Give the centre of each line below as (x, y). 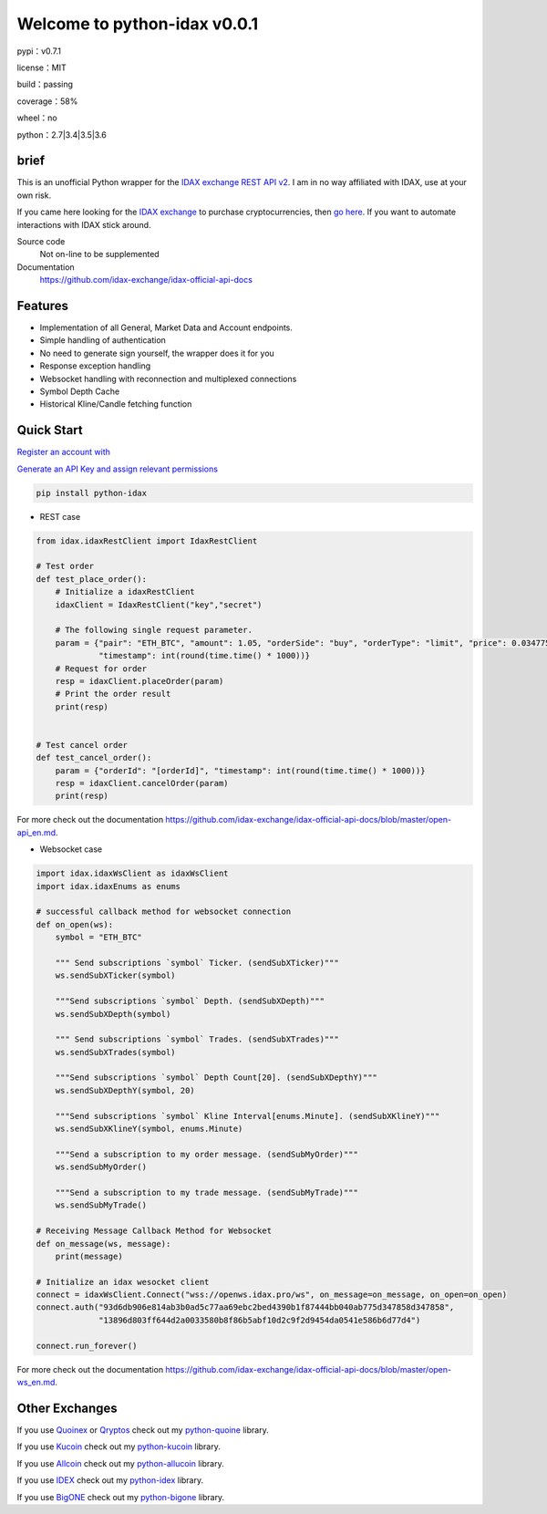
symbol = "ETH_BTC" (99, 938)
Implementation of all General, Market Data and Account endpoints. (166, 327)
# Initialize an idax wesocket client (123, 1282)
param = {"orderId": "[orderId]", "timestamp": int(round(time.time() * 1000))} (240, 770)
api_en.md (36, 832)
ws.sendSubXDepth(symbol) (113, 1014)
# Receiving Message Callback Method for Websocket (154, 1231)
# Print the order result (113, 694)
